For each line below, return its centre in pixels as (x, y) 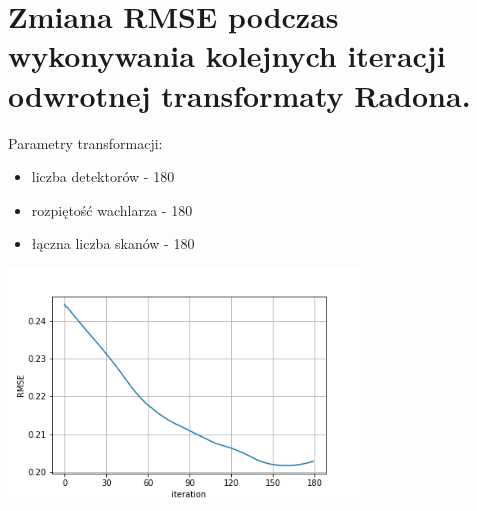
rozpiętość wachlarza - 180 (112, 209)
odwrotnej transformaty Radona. (239, 94)
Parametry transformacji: (85, 142)
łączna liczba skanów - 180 (113, 243)
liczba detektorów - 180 (103, 176)
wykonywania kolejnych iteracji (227, 55)
